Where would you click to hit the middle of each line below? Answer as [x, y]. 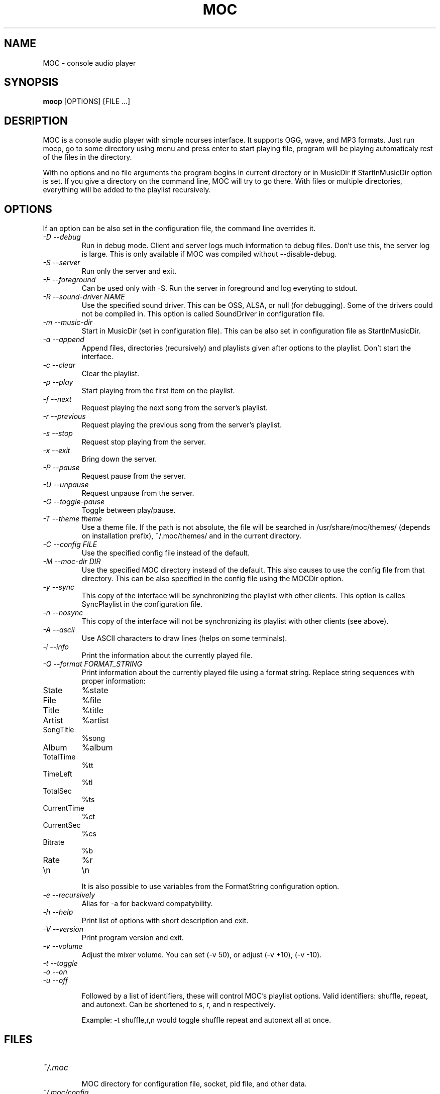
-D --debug [62, 237]
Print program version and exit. [133, 938]
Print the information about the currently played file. [167, 655]
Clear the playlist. [111, 374]
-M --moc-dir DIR [72, 562]
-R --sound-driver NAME [84, 297]
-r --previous [64, 416]
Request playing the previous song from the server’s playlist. [182, 425]
